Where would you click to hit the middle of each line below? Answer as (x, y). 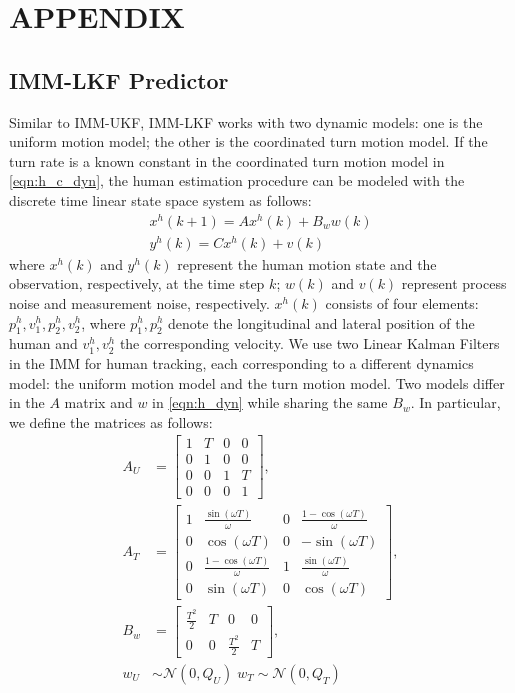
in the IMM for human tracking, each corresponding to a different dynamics (241, 362)
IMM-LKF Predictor (119, 79)
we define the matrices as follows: (111, 421)
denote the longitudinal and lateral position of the (321, 322)
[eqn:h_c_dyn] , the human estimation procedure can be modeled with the (237, 180)
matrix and (98, 402)
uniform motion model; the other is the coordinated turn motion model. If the (248, 141)
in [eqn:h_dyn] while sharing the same (270, 402)
